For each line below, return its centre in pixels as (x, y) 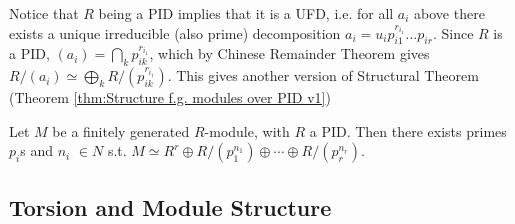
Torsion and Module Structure (170, 206)
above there (449, 13)
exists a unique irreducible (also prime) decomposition (175, 32)
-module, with (247, 130)
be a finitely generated (121, 130)
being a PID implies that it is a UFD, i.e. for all (246, 13)
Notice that (44, 13)
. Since (453, 32)
